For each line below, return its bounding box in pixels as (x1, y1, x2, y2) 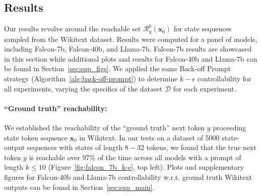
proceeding (213, 122, 246, 133)
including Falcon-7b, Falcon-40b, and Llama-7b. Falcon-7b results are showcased (4, 43, 252, 54)
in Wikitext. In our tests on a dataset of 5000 (79, 132, 220, 142)
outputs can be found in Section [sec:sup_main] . (4, 181, 155, 192)
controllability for (197, 73, 251, 84)
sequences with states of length (27, 142, 123, 153)
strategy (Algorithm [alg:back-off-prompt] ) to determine (4, 73, 178, 84)
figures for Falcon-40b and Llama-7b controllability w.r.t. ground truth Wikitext (4, 171, 252, 182)
